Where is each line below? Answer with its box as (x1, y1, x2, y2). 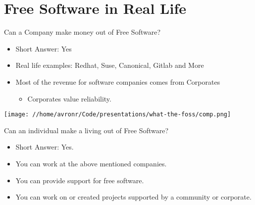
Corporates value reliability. (27, 93, 111, 103)
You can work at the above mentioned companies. (15, 158, 167, 168)
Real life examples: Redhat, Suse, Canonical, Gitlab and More (15, 60, 204, 70)
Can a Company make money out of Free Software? (4, 27, 161, 37)
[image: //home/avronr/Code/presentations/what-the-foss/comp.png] (4, 111, 231, 118)
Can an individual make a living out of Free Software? (4, 125, 169, 135)
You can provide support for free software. (15, 175, 144, 185)
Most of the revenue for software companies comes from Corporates (15, 76, 220, 87)
